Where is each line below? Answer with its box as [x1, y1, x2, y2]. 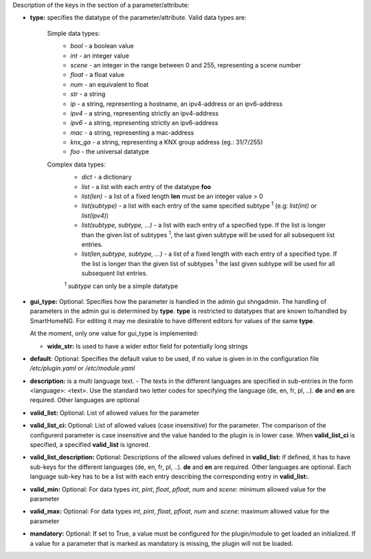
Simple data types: [47, 29, 100, 37]
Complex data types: [47, 160, 106, 168]
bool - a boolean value [70, 42, 134, 50]
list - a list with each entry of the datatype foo [81, 182, 212, 190]
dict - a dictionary [81, 173, 132, 182]
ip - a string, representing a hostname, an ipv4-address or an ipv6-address [70, 100, 283, 108]
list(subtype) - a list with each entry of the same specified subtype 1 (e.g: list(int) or [81, 200, 317, 210]
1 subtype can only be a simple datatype [64, 281, 179, 290]
